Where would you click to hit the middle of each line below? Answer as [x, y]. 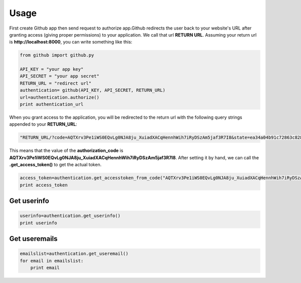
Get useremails [33, 239]
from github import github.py [57, 55]
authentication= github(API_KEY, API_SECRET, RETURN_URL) [93, 90]
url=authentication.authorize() [60, 97]
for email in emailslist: [52, 261]
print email [45, 267]
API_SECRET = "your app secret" [60, 76]
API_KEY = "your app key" [52, 69]
